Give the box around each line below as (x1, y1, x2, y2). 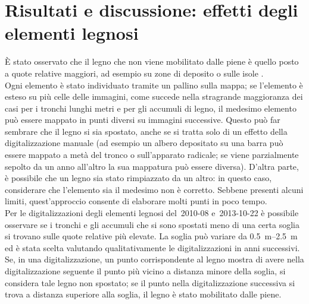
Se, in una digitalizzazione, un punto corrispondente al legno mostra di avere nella (5, 253, 304, 265)
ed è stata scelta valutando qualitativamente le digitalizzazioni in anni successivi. (5, 241, 300, 254)
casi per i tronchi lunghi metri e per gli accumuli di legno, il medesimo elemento (5, 102, 296, 114)
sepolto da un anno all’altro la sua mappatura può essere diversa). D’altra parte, (5, 160, 299, 172)
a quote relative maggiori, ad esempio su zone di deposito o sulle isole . (5, 66, 264, 79)
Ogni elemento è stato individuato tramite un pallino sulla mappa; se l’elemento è (5, 78, 303, 91)
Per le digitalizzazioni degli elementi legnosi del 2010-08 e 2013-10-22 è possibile (5, 207, 299, 219)
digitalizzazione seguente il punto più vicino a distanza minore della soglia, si (5, 265, 286, 277)
